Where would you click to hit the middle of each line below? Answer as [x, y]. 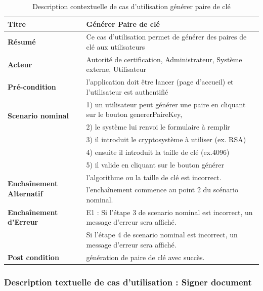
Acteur [20, 64]
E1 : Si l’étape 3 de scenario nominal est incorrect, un [169, 212]
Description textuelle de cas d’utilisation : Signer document [128, 282]
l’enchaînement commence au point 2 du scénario [162, 190]
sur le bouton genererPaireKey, [134, 114]
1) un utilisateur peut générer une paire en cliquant [166, 104]
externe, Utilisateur [116, 69]
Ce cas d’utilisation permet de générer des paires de [166, 37]
